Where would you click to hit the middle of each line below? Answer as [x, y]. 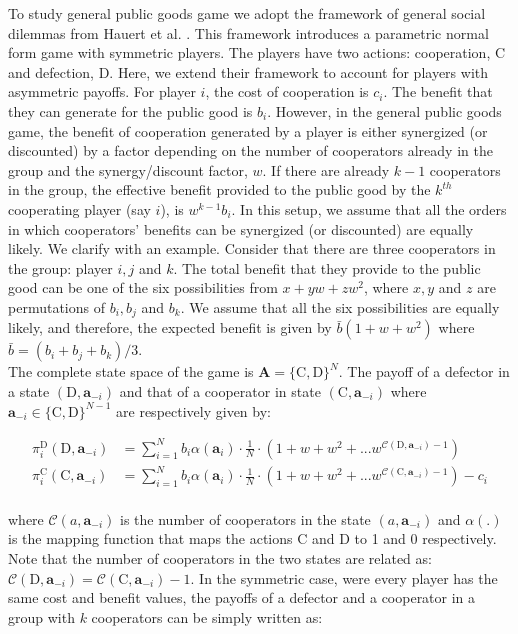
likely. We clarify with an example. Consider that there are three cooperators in [252, 248]
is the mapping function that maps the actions [150, 538]
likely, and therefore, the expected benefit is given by [170, 327]
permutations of [56, 306]
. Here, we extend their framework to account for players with [298, 71]
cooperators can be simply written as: [207, 616]
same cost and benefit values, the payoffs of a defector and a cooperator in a [242, 597]
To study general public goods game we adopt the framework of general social [247, 13]
